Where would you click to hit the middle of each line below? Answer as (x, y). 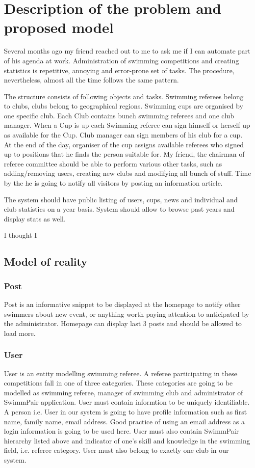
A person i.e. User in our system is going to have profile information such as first (126, 411)
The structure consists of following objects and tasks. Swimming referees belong (124, 96)
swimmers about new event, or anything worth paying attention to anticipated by (127, 314)
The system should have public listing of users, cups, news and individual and (121, 199)
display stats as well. (35, 218)
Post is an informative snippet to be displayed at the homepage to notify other (122, 304)
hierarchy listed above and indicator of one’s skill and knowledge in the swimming (127, 440)
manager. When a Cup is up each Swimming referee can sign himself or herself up (127, 125)
